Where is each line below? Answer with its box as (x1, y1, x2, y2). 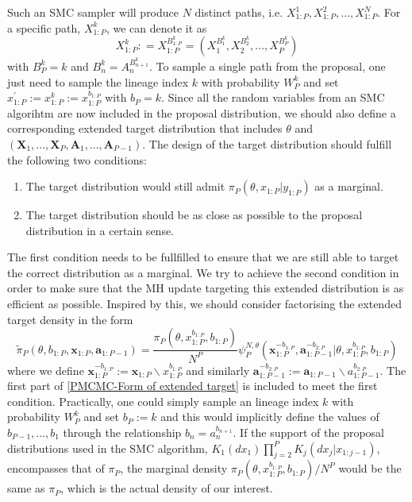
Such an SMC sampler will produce (7, 4, 179, 20)
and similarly (186, 361, 250, 378)
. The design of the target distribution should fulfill (142, 135, 392, 152)
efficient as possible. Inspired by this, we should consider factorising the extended (7, 295, 402, 312)
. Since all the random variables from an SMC (161, 89, 385, 106)
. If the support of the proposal (233, 424, 384, 440)
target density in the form (7, 311, 133, 327)
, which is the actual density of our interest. (60, 480, 273, 496)
